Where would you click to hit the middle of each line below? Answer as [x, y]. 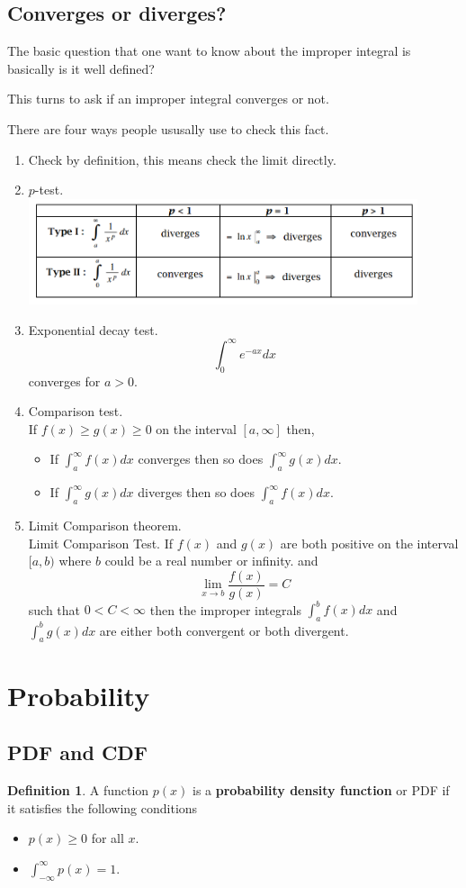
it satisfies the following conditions [103, 807]
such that [54, 609]
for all [108, 838]
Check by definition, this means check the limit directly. [182, 159]
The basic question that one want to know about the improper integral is [209, 51]
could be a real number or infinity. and [211, 561]
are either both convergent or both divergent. [224, 630]
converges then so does [201, 459]
